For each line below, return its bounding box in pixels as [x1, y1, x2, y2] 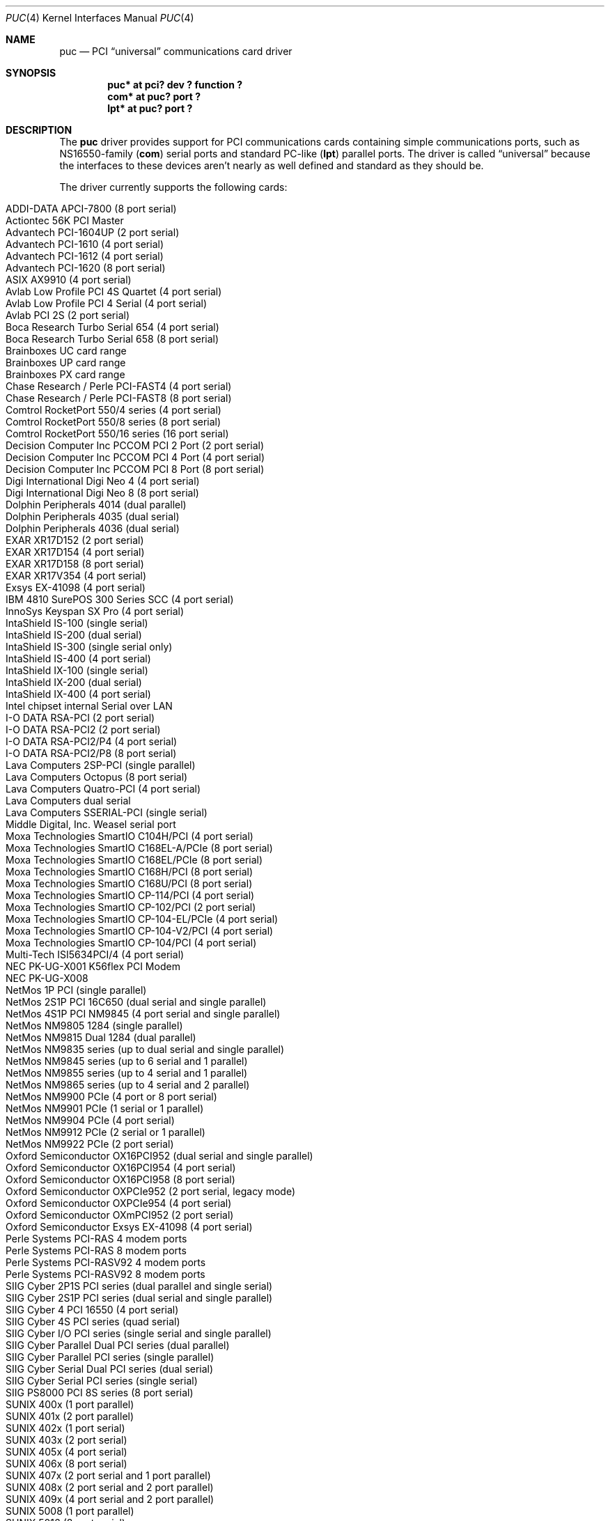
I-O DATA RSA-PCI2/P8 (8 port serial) [6, 747, 177, 759]
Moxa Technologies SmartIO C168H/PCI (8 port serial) [6, 866, 253, 877]
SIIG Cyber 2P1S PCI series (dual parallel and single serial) [6, 1280, 273, 1292]
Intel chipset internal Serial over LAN [6, 700, 173, 712]
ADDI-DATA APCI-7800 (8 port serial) [6, 203, 177, 214]
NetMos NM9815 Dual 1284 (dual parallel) [6, 1031, 196, 1043]
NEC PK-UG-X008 [6, 972, 88, 984]
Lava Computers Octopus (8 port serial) [6, 771, 188, 783]
